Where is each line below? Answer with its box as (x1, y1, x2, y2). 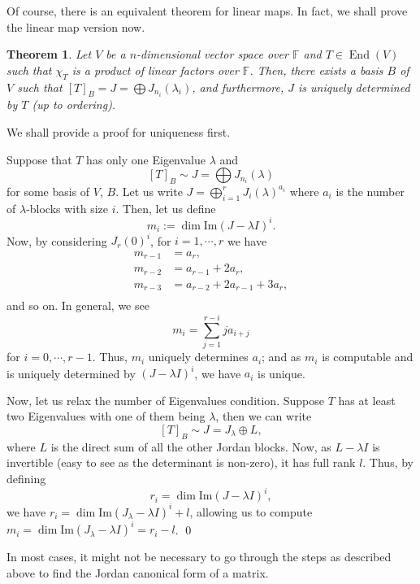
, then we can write (215, 407, 312, 425)
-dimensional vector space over (136, 46, 288, 63)
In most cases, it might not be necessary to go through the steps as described (6, 548, 392, 565)
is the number (336, 182, 405, 199)
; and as (262, 348, 301, 365)
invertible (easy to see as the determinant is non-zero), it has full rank (6, 454, 356, 471)
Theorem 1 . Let (6, 46, 92, 63)
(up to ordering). (32, 96, 116, 113)
